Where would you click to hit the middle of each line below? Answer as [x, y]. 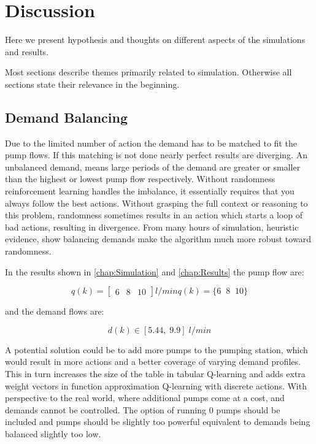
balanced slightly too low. [53, 433]
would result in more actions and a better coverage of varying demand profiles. [153, 362]
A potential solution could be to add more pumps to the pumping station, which [156, 349]
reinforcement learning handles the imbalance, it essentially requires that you [150, 191]
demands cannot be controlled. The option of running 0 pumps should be [143, 409]
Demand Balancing [67, 117]
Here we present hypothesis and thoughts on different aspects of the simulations [155, 40]
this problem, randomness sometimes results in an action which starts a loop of [154, 215]
